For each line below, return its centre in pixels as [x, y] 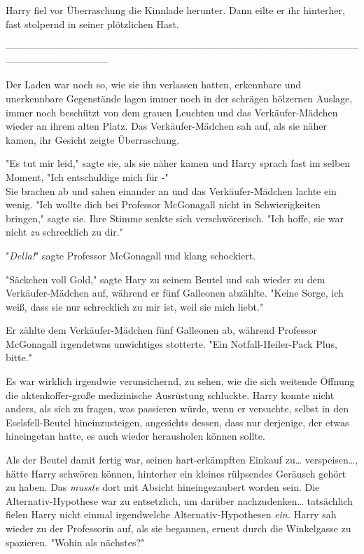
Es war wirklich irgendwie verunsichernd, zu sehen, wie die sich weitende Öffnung [180, 381]
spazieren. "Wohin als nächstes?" [75, 542]
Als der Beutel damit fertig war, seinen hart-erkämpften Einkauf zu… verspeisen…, [182, 460]
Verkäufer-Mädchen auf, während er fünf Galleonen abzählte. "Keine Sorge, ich [175, 293]
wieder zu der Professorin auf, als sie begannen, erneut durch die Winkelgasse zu [178, 528]
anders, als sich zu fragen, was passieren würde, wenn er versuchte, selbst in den [177, 408]
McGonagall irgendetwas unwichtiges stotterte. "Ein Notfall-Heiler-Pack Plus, [171, 343]
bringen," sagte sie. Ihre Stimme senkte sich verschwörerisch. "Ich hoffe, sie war [175, 218]
